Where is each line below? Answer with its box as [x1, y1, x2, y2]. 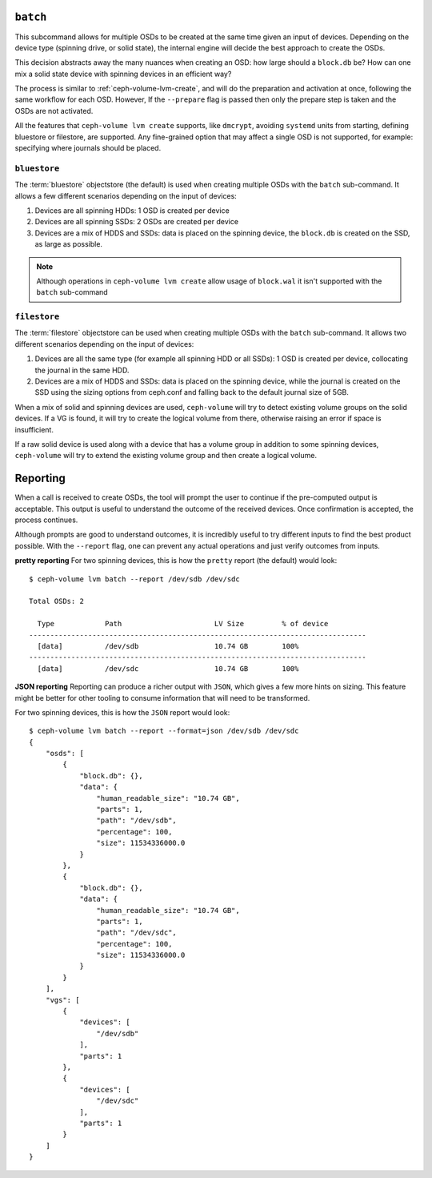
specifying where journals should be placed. [14, 143, 162, 153]
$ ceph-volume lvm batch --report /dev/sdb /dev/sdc [29, 574, 240, 584]
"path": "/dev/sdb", [96, 816, 178, 825]
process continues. [14, 515, 78, 525]
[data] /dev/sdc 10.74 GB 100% [37, 664, 299, 673]
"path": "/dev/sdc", [96, 928, 178, 937]
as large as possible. [34, 239, 103, 249]
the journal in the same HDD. [34, 365, 130, 375]
